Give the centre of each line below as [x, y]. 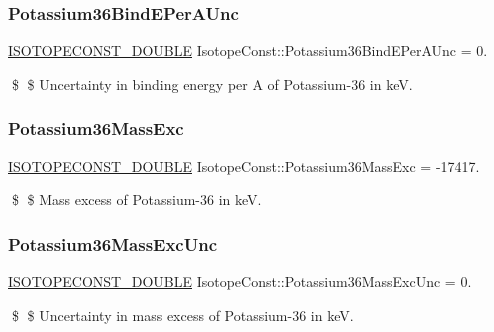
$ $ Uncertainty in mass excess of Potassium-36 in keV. [182, 314]
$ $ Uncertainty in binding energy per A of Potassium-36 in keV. [212, 83]
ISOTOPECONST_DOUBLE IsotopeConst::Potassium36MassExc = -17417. [244, 165]
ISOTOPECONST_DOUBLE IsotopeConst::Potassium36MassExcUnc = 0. [240, 281]
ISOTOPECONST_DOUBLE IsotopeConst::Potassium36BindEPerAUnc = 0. [248, 50]
